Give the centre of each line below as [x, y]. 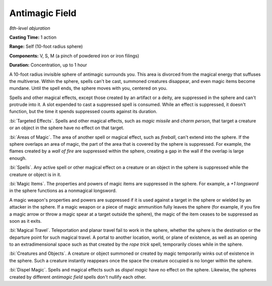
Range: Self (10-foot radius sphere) [46, 46]
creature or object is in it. [35, 174]
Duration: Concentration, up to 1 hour [48, 65]
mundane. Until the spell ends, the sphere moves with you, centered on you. [88, 88]
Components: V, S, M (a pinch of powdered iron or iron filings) [74, 56]
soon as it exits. [26, 221]
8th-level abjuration [30, 28]
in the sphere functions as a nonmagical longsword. [63, 190]
